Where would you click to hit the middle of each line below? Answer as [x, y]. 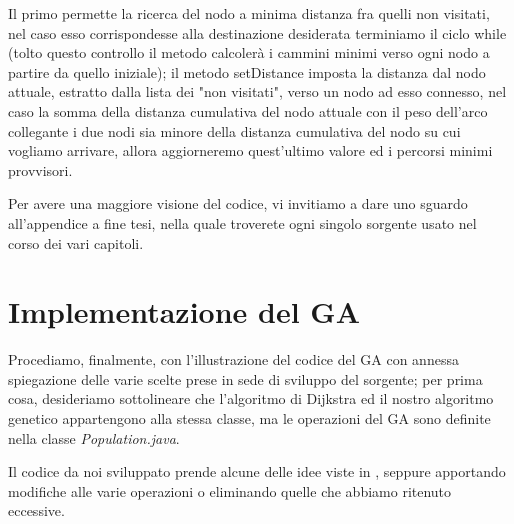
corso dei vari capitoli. [76, 242]
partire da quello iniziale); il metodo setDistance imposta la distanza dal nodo [247, 71]
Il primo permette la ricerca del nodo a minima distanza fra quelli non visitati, [249, 13]
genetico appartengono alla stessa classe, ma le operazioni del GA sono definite [249, 418]
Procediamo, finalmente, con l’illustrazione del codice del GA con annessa [233, 359]
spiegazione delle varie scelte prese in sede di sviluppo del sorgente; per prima [245, 378]
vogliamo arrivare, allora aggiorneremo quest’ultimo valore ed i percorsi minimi [250, 150]
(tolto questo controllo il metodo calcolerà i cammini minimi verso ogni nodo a [249, 52]
